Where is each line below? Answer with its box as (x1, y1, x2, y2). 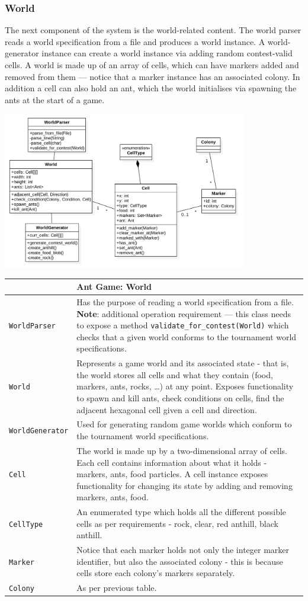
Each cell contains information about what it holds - (76, 456, 267, 468)
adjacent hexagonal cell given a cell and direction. (76, 403, 257, 415)
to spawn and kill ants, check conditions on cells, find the (76, 392, 284, 404)
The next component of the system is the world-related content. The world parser (5, 24, 301, 36)
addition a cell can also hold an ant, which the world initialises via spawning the (5, 82, 297, 94)
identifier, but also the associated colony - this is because (76, 555, 283, 567)
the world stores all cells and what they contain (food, (76, 368, 273, 381)
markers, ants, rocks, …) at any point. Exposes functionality (76, 380, 294, 392)
